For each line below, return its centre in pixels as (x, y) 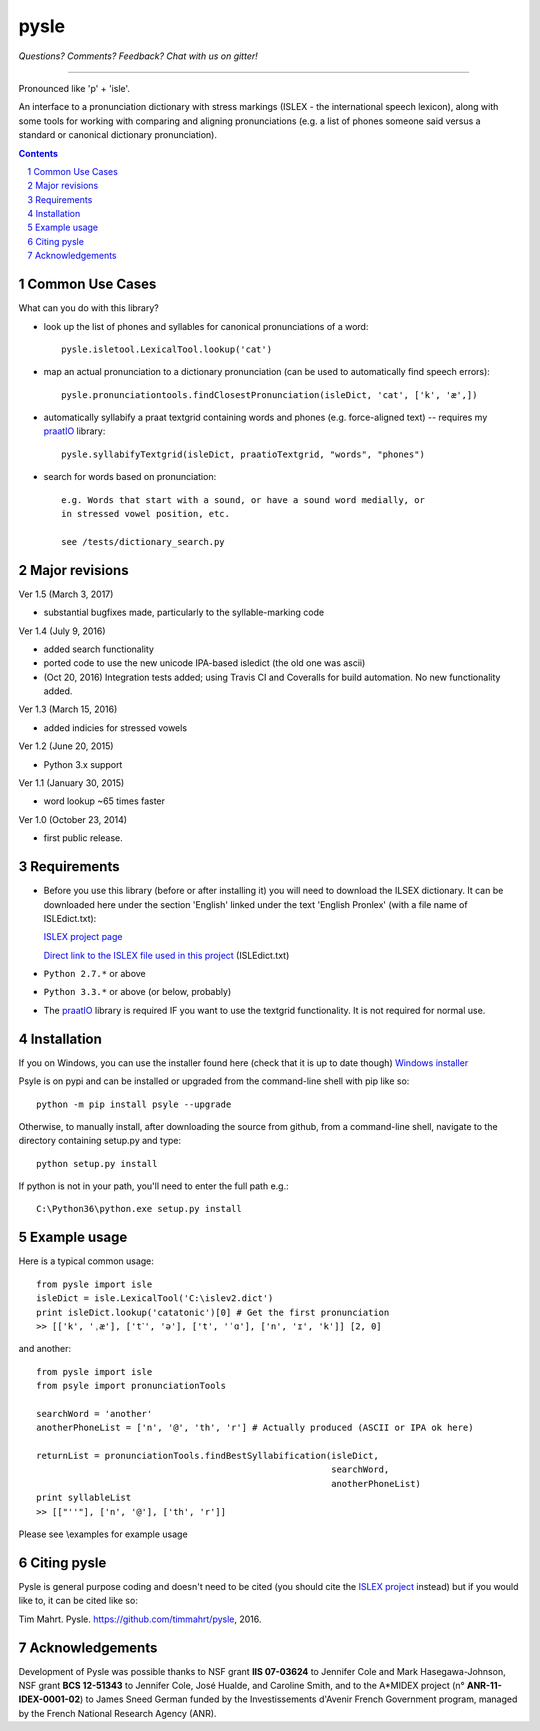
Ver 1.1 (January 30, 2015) (71, 783)
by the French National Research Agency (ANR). (117, 1713)
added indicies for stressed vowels (115, 727)
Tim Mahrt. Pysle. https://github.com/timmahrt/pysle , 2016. (140, 1619)
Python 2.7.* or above (95, 974)
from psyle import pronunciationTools (131, 1386)
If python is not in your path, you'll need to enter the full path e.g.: (153, 1186)
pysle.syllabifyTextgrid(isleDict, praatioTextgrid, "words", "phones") (243, 454)
